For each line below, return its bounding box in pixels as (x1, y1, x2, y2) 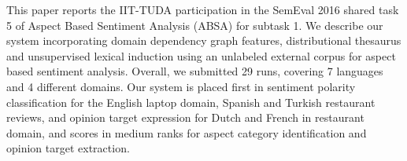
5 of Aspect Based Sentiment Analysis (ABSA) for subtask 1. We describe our (6, 16, 383, 33)
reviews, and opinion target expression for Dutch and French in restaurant (6, 109, 364, 126)
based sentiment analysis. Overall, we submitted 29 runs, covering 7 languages (6, 63, 383, 79)
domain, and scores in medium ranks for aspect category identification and (6, 124, 367, 141)
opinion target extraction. (6, 140, 130, 156)
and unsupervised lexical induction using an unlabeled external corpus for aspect (6, 47, 396, 64)
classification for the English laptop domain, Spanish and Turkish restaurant (6, 93, 376, 110)
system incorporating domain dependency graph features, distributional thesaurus (6, 32, 401, 49)
